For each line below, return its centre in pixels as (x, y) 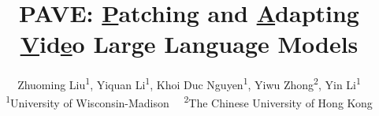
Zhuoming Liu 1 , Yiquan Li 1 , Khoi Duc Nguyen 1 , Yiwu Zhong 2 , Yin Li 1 (189, 83)
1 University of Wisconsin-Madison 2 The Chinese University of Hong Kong (189, 102)
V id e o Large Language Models (189, 44)
